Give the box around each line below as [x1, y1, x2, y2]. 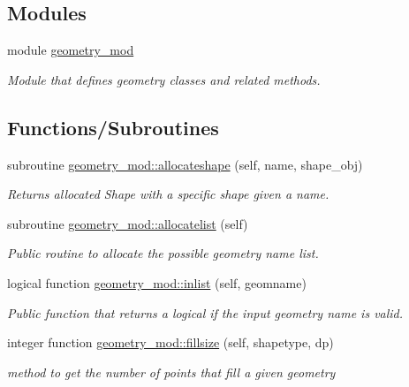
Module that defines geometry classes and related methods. [7, 70, 321, 88]
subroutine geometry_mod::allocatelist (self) [7, 214, 248, 232]
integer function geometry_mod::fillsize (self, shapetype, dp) [7, 333, 334, 352]
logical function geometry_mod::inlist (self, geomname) [7, 273, 307, 292]
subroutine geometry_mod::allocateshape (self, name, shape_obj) [7, 155, 363, 173]
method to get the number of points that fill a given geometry [7, 362, 336, 381]
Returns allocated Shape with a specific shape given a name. [7, 185, 329, 203]
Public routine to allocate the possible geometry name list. [7, 244, 319, 262]
